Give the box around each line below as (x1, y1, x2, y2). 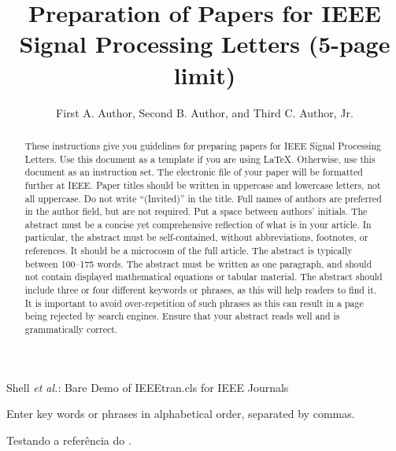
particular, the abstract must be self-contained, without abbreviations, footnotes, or (24, 231, 368, 244)
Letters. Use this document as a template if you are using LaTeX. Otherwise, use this (24, 152, 376, 165)
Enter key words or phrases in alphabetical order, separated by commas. (6, 405, 355, 422)
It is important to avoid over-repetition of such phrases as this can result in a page (24, 296, 364, 309)
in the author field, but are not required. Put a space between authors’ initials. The (24, 205, 368, 218)
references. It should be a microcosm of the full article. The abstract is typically (24, 244, 353, 257)
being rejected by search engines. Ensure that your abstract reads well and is (24, 309, 340, 323)
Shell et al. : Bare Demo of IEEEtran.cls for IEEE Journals (6, 379, 289, 395)
